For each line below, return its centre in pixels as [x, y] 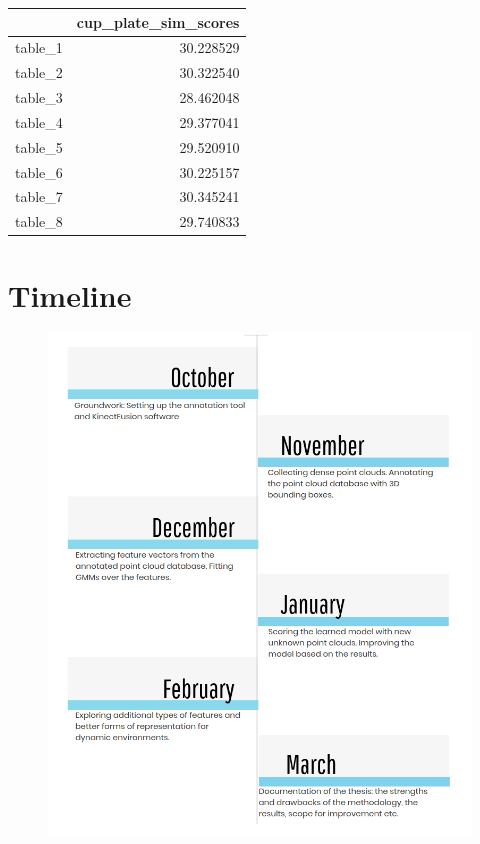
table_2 [39, 72]
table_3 [39, 97]
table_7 [39, 196]
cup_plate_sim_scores [158, 21]
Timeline [70, 294]
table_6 [39, 171]
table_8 [39, 221]
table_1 [39, 47]
